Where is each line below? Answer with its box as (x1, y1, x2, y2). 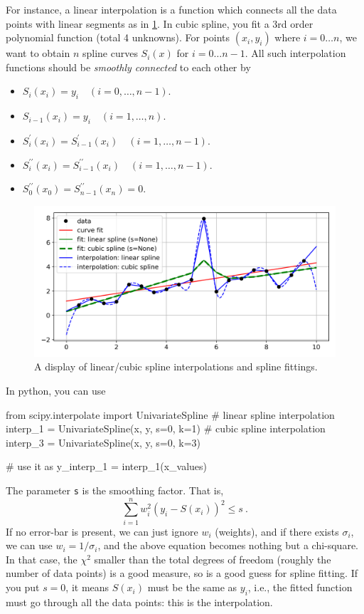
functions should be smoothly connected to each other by (6, 59, 251, 74)
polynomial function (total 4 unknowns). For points (6, 30, 230, 45)
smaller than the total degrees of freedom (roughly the (94, 551, 331, 566)
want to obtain (6, 46, 70, 61)
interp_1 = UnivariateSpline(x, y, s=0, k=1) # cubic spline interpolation (6, 421, 326, 436)
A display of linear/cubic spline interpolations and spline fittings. (34, 359, 318, 374)
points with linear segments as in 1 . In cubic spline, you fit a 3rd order (6, 16, 314, 31)
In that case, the (6, 551, 77, 566)
